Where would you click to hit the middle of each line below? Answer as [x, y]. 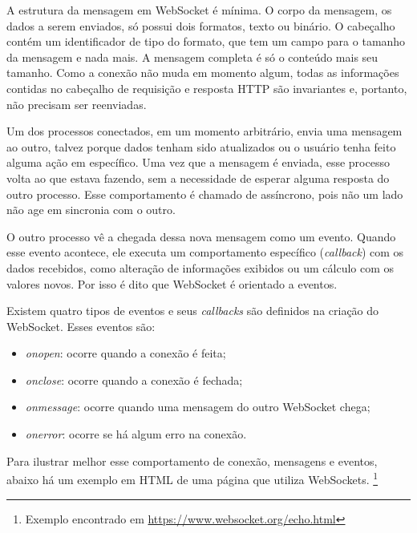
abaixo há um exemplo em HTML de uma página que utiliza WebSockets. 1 [192, 478]
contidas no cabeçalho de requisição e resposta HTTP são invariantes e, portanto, [207, 88]
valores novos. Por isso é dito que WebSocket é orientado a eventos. [172, 283]
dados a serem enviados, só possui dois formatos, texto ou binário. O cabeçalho [201, 25]
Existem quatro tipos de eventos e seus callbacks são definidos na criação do [193, 311]
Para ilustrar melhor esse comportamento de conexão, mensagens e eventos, [192, 460]
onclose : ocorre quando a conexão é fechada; [134, 380]
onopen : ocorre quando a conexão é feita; [126, 353]
